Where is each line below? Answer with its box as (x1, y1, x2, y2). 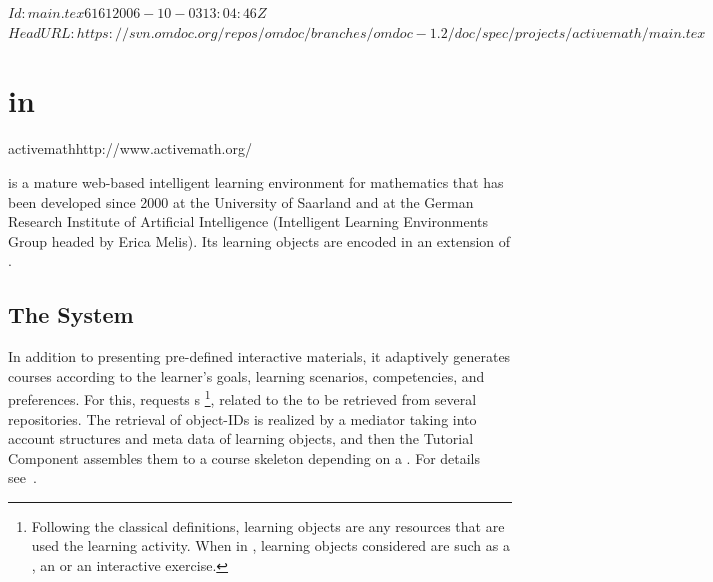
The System (8, 299, 134, 330)
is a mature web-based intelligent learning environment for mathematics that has (8, 171, 504, 192)
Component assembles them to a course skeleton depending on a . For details (8, 447, 481, 468)
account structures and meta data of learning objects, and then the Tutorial (8, 428, 474, 449)
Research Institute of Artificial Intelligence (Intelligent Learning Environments (8, 211, 489, 232)
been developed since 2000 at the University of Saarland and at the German (8, 191, 474, 212)
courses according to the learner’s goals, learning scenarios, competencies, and (8, 365, 485, 386)
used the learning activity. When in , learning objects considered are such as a (31, 535, 510, 556)
